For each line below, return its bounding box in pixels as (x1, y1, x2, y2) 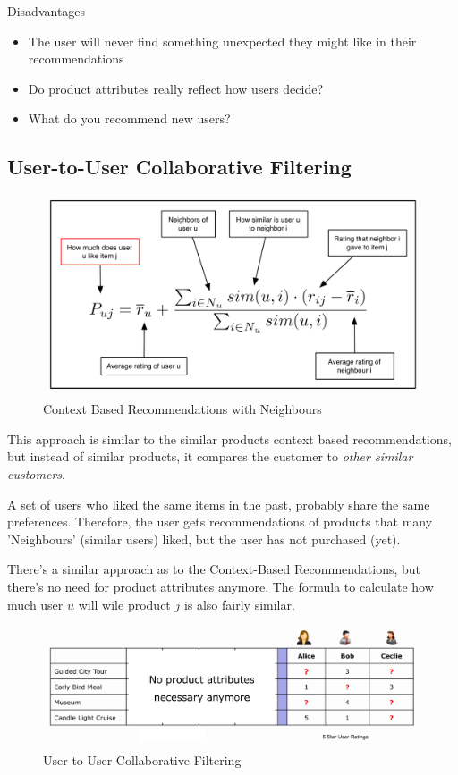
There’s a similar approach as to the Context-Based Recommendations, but (7, 560, 421, 578)
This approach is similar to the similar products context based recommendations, (7, 429, 452, 448)
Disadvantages (7, 2, 86, 20)
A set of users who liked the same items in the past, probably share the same (7, 494, 430, 513)
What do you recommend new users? (28, 109, 231, 128)
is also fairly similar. (183, 594, 295, 613)
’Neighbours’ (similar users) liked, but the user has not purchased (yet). (7, 529, 401, 548)
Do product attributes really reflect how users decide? (28, 79, 324, 97)
